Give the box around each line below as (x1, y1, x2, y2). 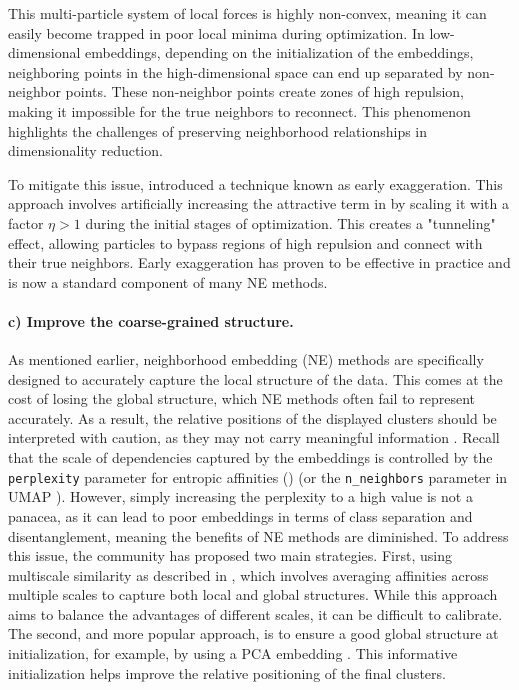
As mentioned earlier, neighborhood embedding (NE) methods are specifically (8, 349, 484, 370)
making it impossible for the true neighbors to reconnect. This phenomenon (8, 100, 471, 121)
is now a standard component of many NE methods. (8, 271, 328, 292)
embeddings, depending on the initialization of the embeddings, (85, 42, 474, 63)
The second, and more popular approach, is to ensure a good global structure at (8, 623, 499, 644)
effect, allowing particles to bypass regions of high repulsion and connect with (8, 232, 483, 253)
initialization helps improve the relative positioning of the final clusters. (8, 662, 446, 683)
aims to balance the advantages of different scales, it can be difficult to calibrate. (8, 603, 503, 624)
